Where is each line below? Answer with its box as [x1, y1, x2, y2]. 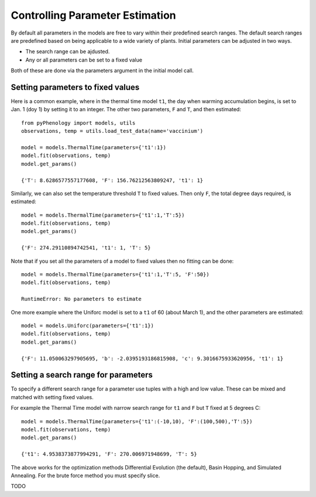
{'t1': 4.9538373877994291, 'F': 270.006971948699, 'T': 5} [21, 451, 197, 458]
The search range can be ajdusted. [25, 48, 110, 55]
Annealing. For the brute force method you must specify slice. [11, 472, 160, 479]
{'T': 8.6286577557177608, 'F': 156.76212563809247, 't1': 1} [21, 177, 204, 184]
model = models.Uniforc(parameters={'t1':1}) [21, 323, 154, 329]
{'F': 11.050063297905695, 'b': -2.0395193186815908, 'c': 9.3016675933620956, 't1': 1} [21, 355, 284, 362]
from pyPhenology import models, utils [21, 119, 136, 126]
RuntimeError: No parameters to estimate [21, 296, 142, 303]
